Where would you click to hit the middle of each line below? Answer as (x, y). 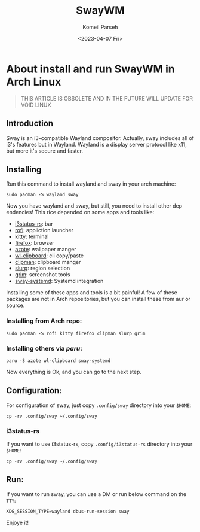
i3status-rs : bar (34, 224)
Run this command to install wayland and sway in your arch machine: (91, 184)
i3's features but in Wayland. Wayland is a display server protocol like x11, (96, 144)
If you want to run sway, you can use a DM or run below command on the (96, 494)
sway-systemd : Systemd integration (59, 281)
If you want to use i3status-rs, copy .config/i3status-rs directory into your (99, 444)
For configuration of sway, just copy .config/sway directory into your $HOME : (99, 405)
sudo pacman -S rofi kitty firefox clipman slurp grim (76, 333)
